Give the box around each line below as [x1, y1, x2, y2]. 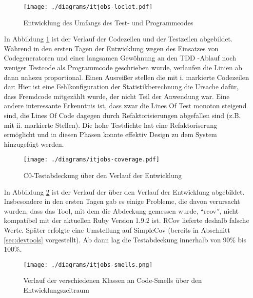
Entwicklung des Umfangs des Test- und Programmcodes [23, 17, 194, 27]
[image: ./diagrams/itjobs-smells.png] [23, 261, 153, 268]
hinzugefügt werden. [4, 139, 64, 149]
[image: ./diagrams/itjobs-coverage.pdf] [23, 156, 160, 163]
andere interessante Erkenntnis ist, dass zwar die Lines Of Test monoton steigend [4, 100, 247, 111]
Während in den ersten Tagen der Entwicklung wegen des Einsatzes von [4, 43, 219, 53]
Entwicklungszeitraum [23, 285, 89, 295]
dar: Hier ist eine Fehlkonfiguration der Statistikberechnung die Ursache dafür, [4, 81, 239, 92]
